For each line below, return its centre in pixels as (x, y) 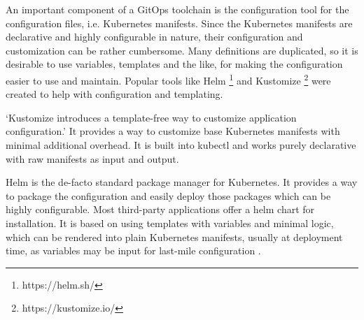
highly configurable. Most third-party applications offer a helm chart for (160, 209)
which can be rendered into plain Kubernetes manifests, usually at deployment (174, 237)
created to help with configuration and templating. (114, 94)
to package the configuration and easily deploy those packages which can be (168, 195)
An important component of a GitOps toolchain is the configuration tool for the (177, 9)
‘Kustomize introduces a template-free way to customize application (151, 117)
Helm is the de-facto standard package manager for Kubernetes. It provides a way (182, 182)
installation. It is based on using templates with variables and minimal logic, (170, 223)
